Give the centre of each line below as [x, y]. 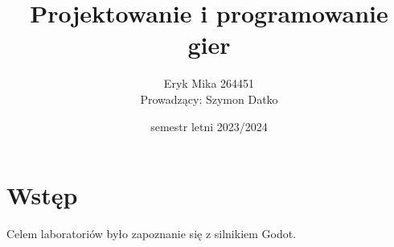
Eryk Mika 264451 [209, 83]
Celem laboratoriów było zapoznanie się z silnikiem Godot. [152, 234]
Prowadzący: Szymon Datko [209, 99]
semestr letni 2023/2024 [209, 126]
